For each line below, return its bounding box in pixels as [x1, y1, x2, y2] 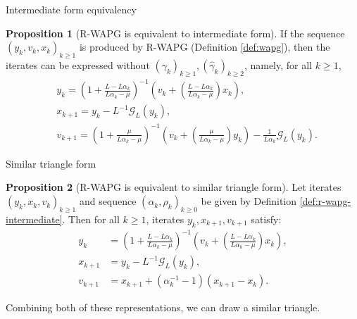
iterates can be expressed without [6, 57, 150, 72]
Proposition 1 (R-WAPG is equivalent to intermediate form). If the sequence [6, 25, 345, 40]
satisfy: [251, 211, 282, 226]
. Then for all [62, 211, 120, 226]
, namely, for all [244, 57, 313, 72]
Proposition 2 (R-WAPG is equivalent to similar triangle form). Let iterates [6, 180, 342, 194]
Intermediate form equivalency [6, 2, 137, 16]
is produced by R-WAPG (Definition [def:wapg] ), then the [79, 39, 330, 54]
